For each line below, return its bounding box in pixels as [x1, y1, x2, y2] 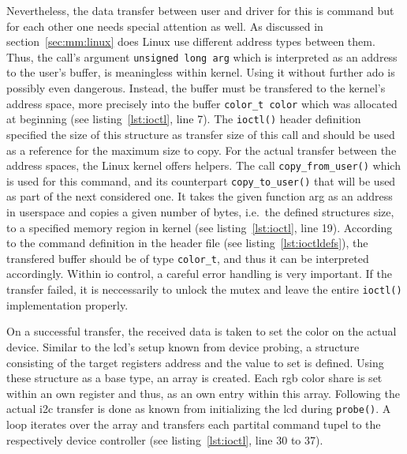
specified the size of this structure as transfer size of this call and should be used [6, 126, 395, 142]
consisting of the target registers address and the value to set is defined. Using [6, 354, 384, 370]
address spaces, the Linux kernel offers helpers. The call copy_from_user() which [6, 157, 401, 174]
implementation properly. [6, 296, 129, 313]
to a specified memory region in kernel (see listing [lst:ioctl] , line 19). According [6, 219, 393, 235]
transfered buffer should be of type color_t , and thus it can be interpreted [6, 250, 369, 266]
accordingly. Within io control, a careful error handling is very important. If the [6, 265, 392, 282]
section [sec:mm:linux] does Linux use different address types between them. [6, 33, 375, 50]
